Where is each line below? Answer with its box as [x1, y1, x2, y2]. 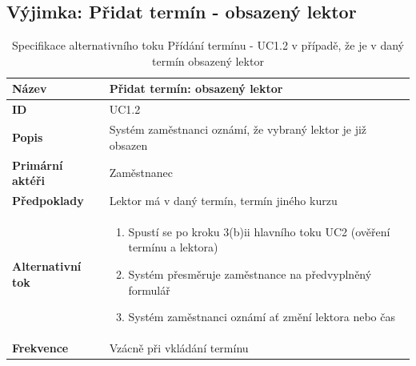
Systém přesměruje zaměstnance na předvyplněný [128, 265, 372, 282]
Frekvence [12, 340, 69, 356]
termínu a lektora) [128, 239, 218, 255]
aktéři [12, 172, 46, 189]
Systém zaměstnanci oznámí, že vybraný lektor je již [109, 121, 367, 138]
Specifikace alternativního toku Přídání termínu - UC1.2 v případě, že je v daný [11, 37, 404, 54]
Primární [12, 156, 63, 173]
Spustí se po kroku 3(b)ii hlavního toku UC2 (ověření [128, 223, 390, 239]
